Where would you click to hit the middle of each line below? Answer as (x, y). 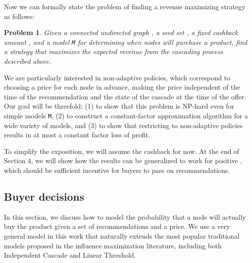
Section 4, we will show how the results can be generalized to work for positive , (123, 160)
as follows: (19, 16)
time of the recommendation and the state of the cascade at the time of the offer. (125, 96)
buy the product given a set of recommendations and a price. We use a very (117, 226)
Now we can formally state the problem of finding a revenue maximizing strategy (125, 6)
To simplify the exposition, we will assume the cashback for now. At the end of (122, 151)
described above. (27, 61)
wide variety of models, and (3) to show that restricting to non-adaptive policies (123, 125)
